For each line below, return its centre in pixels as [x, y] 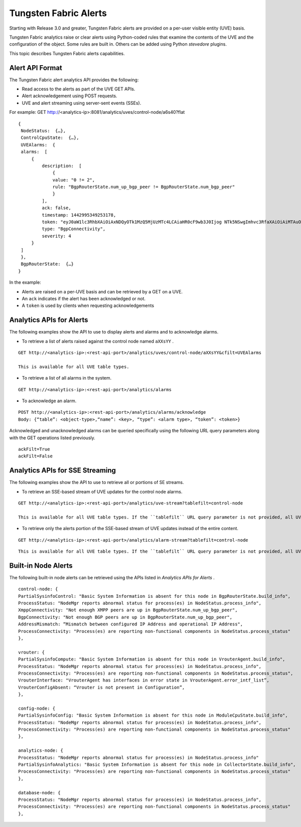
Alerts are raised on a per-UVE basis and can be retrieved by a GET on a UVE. [102, 291]
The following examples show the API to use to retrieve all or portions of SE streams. [97, 482]
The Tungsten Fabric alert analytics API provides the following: [74, 80]
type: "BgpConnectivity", [74, 229]
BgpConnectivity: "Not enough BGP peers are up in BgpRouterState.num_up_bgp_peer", [125, 617]
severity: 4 [56, 236]
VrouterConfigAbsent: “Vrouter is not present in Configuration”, [102, 687]
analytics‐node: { [41, 751]
